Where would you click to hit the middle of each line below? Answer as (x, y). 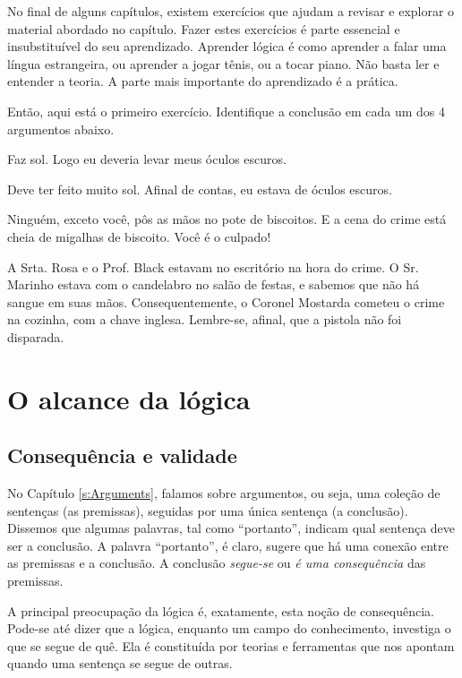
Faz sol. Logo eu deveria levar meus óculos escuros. (147, 159)
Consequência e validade (122, 455)
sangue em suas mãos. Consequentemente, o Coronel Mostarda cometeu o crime (226, 301)
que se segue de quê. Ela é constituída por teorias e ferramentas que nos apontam (231, 645)
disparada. (36, 336)
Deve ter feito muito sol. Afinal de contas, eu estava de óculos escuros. (200, 189)
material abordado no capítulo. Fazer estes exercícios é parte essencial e (204, 28)
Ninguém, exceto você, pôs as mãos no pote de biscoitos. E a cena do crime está (227, 219)
